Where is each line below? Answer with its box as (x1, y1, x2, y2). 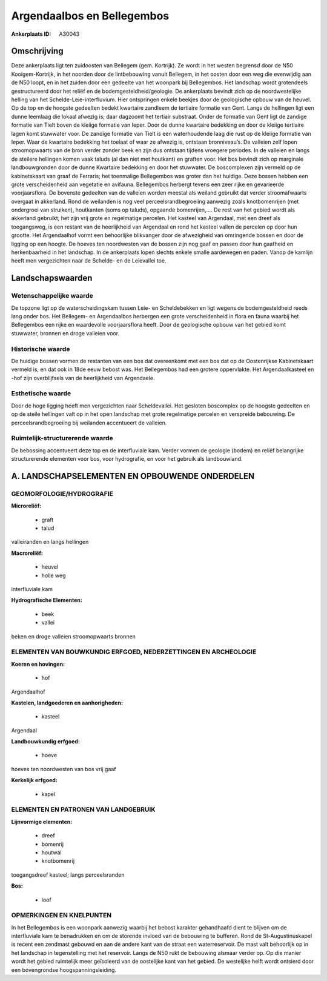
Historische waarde (11, 344, 70, 353)
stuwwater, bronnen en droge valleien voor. (11, 329, 120, 336)
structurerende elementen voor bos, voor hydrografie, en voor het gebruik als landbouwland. (11, 455, 243, 463)
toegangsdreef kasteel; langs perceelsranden (11, 871, 125, 879)
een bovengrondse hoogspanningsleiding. (11, 966, 117, 973)
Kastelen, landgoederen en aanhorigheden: (11, 699, 124, 706)
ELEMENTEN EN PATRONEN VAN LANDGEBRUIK (11, 805, 156, 814)
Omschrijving (11, 46, 64, 56)
